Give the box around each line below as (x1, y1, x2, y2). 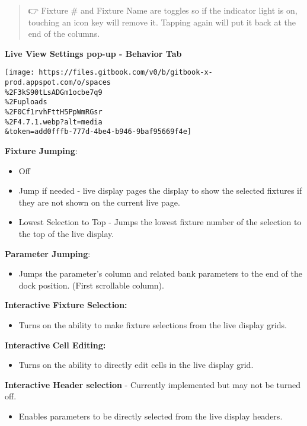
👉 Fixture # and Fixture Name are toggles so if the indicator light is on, (28, 4, 298, 16)
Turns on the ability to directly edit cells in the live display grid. (18, 358, 254, 371)
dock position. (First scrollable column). (18, 278, 164, 291)
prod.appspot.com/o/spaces (5, 78, 111, 87)
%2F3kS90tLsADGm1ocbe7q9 (5, 88, 103, 97)
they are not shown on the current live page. (18, 196, 180, 208)
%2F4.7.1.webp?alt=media (5, 117, 103, 126)
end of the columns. (28, 27, 100, 40)
